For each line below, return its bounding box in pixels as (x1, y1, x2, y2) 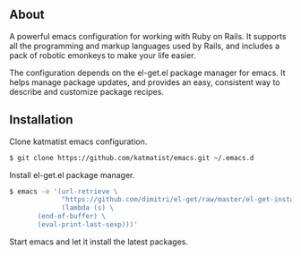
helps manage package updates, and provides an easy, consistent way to (9, 76, 280, 88)
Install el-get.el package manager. (9, 169, 135, 180)
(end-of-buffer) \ (37, 212, 106, 221)
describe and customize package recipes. (9, 86, 164, 97)
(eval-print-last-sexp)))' (37, 220, 139, 229)
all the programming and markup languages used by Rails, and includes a (9, 40, 280, 51)
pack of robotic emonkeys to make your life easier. (9, 49, 196, 61)
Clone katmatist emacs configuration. (9, 136, 148, 147)
